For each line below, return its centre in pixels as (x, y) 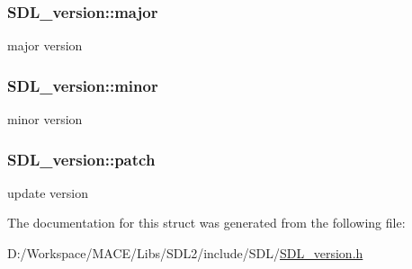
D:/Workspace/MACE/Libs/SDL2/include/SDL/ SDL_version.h (185, 253)
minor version (45, 119)
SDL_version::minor (83, 85)
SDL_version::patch (81, 159)
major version (45, 45)
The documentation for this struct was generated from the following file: (206, 223)
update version (48, 192)
